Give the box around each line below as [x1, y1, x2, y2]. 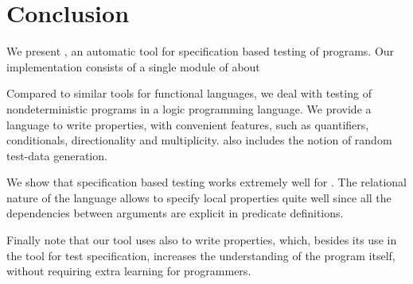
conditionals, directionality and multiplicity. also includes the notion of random [6, 132, 392, 148]
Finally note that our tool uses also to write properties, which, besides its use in [6, 232, 397, 248]
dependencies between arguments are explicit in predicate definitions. [6, 205, 344, 221]
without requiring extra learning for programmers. [6, 263, 251, 279]
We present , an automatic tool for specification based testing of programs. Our [6, 43, 395, 59]
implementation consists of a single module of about [6, 58, 260, 75]
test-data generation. [6, 147, 107, 163]
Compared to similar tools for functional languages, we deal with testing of [6, 85, 372, 102]
